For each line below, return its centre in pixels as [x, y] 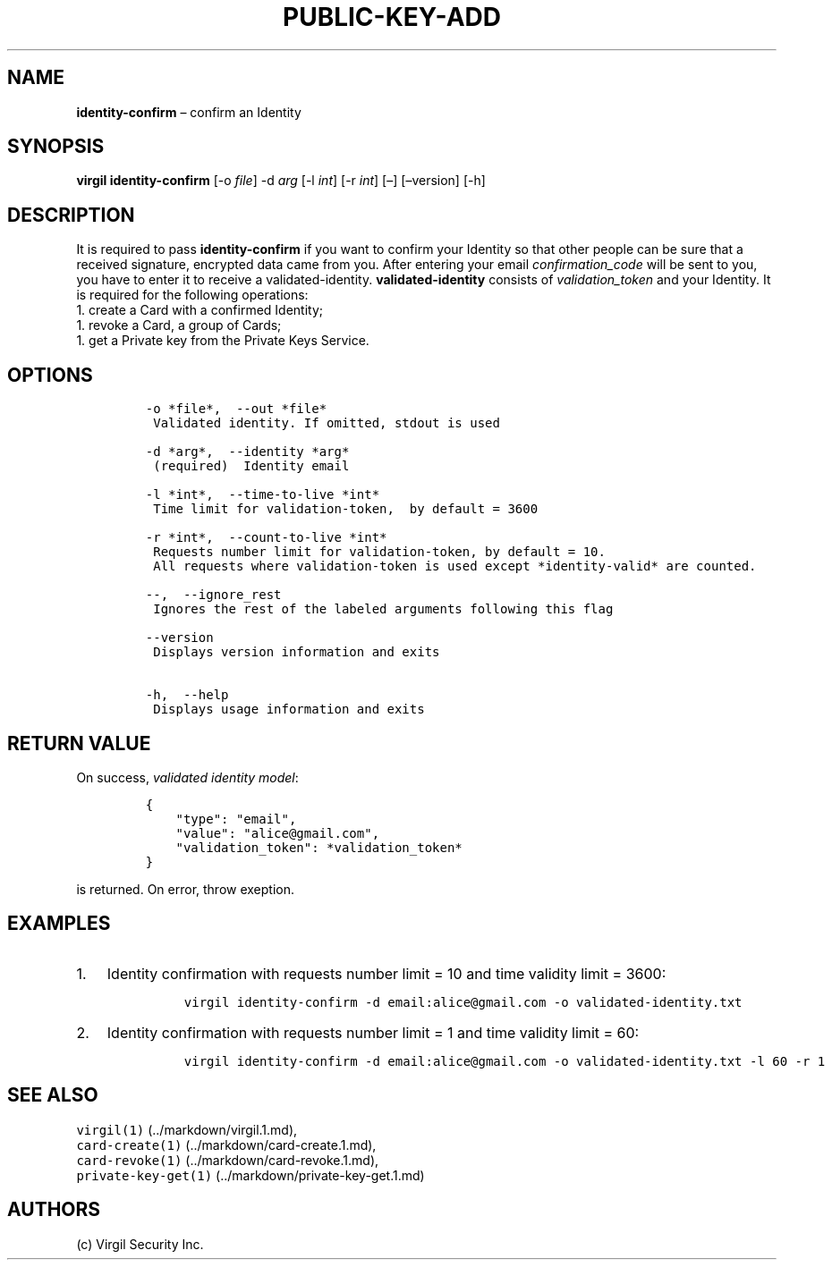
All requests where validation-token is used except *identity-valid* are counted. [455, 566]
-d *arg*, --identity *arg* [247, 452]
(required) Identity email [251, 466]
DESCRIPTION [71, 215]
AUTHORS [54, 1210]
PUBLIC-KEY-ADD [392, 17]
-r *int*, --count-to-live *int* [266, 538]
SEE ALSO [53, 1095]
